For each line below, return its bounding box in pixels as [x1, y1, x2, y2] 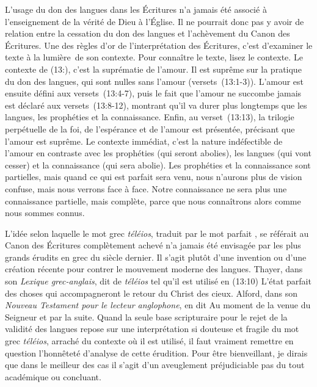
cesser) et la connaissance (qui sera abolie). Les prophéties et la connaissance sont [5, 158, 311, 171]
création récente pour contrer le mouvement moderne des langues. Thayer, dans [5, 262, 303, 275]
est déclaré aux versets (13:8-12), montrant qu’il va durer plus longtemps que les [5, 98, 307, 111]
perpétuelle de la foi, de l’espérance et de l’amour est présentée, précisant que [5, 122, 295, 135]
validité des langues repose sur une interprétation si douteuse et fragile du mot [5, 322, 299, 335]
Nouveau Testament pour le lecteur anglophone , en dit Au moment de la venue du [5, 298, 311, 311]
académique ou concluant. [5, 370, 101, 383]
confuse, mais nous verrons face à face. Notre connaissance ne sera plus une [5, 182, 287, 195]
